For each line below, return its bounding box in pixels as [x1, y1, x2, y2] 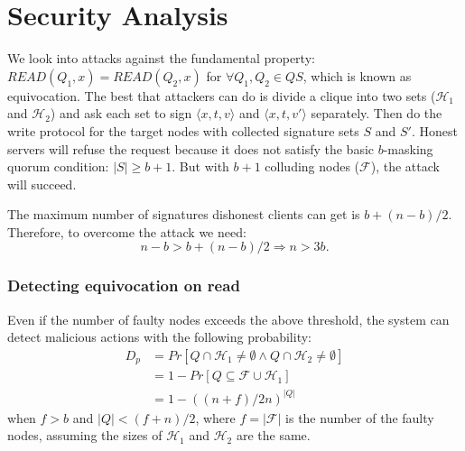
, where [195, 408, 236, 427]
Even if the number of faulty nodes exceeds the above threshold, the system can [7, 309, 450, 328]
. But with [172, 157, 229, 176]
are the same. [236, 426, 311, 445]
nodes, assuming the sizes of [7, 426, 163, 445]
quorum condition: [7, 157, 109, 176]
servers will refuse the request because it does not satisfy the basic [7, 139, 375, 158]
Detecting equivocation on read [7, 274, 240, 297]
